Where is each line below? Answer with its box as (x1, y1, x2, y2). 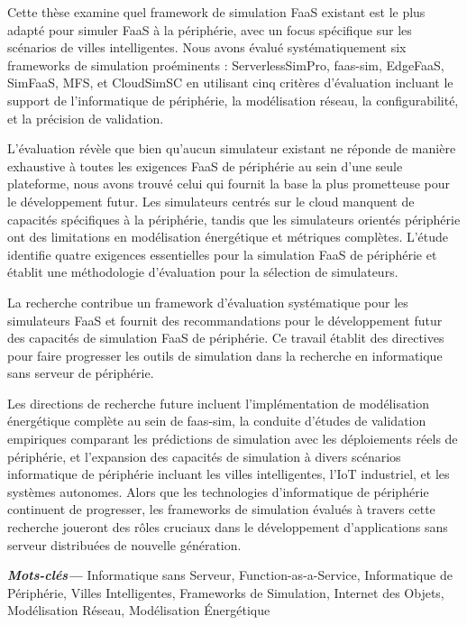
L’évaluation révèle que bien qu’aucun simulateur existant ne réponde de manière (7, 139, 456, 158)
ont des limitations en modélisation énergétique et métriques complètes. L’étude (7, 227, 449, 246)
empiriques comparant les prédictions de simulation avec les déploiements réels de (7, 429, 458, 448)
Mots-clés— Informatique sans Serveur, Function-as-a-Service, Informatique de (7, 565, 453, 584)
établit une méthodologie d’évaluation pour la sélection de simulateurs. (7, 262, 398, 281)
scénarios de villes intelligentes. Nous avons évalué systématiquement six (7, 38, 407, 57)
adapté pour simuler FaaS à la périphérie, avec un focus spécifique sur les (7, 20, 412, 39)
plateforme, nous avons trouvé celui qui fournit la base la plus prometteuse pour (7, 174, 450, 193)
